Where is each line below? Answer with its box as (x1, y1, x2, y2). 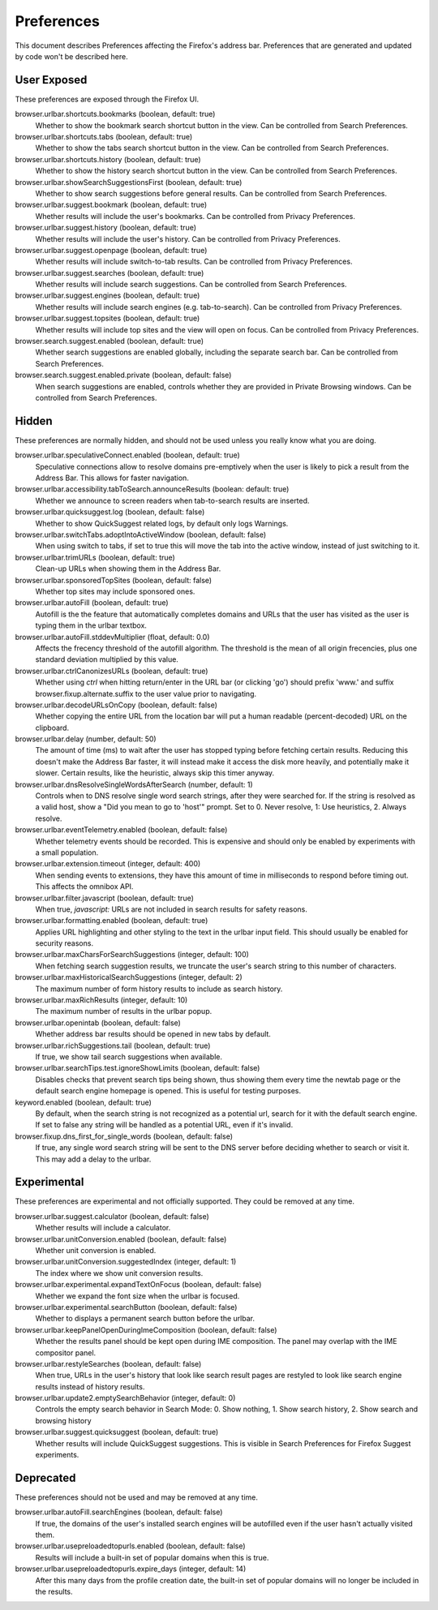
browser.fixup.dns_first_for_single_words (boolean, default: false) (15, 1131, 233, 1141)
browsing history (35, 1415, 92, 1425)
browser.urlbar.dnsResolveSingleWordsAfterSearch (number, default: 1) (15, 779, 253, 789)
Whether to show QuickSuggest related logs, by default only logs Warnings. (35, 518, 289, 528)
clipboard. (35, 723, 69, 732)
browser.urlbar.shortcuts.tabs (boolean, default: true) (15, 132, 193, 142)
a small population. (35, 848, 99, 857)
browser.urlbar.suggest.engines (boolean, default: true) (15, 290, 200, 300)
